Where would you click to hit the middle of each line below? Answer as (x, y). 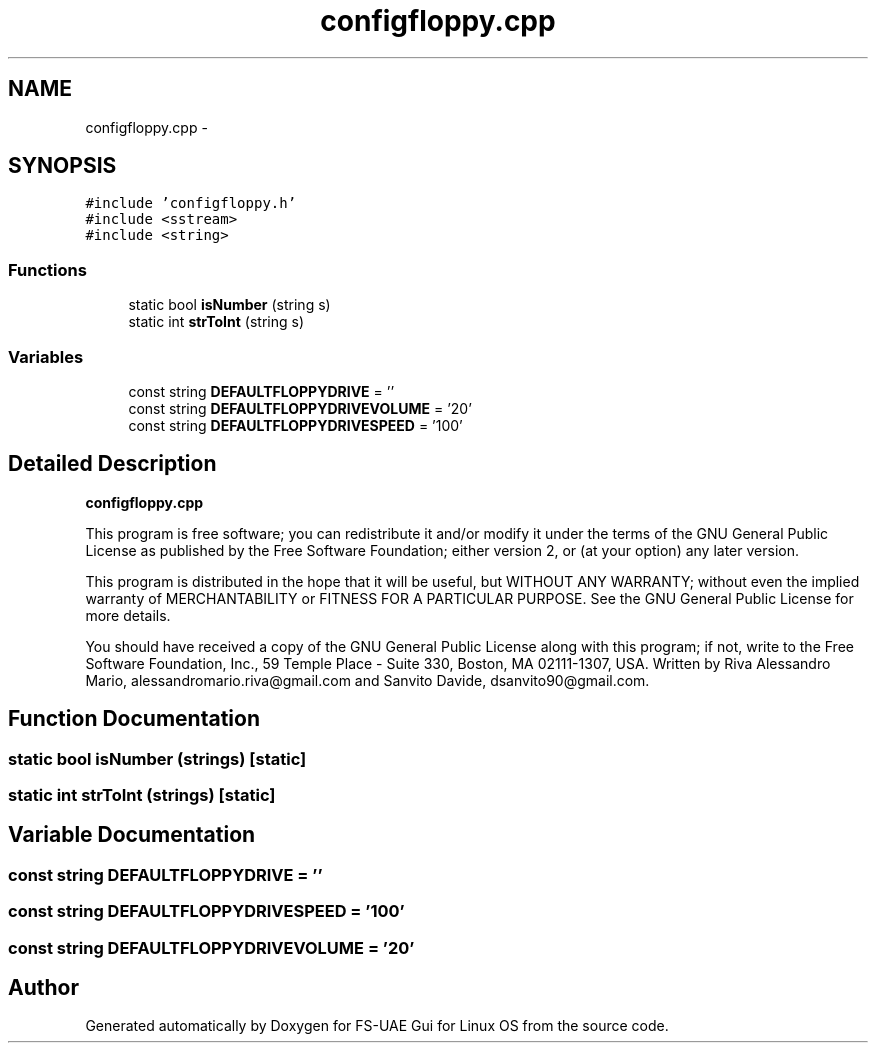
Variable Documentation (132, 835)
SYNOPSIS (62, 166)
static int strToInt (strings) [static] (142, 795)
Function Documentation (134, 719)
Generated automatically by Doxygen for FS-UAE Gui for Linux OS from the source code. (377, 1026)
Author (43, 988)
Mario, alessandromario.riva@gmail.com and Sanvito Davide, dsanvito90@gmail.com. (367, 680)
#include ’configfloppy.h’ (191, 203)
